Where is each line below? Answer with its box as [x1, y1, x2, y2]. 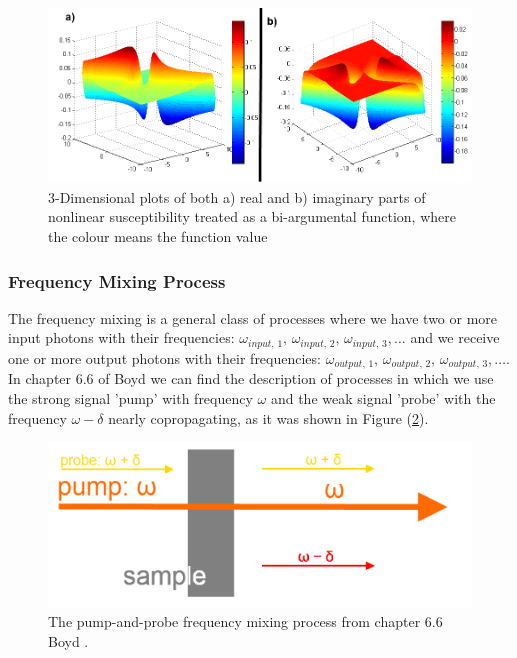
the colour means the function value [48, 226, 268, 247]
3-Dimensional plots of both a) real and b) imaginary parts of [48, 186, 426, 207]
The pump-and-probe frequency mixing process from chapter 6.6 [48, 611, 443, 632]
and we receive [410, 327, 500, 348]
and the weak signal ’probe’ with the [270, 387, 496, 408]
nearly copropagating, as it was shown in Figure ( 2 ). [108, 407, 429, 428]
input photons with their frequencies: [8, 327, 235, 348]
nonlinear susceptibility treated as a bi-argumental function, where [48, 206, 456, 227]
